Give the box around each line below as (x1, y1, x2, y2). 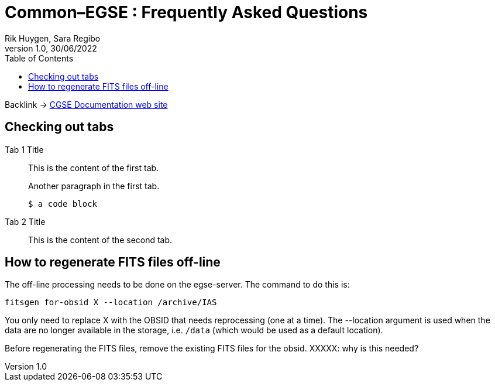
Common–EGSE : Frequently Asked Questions (5, 2, 368, 22)
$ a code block (28, 199, 98, 209)
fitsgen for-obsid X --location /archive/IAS (5, 298, 217, 308)
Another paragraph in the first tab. (28, 180, 160, 191)
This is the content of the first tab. (28, 162, 159, 173)
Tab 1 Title (5, 144, 44, 155)
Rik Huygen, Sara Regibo (5, 33, 101, 43)
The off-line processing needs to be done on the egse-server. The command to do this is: (5, 279, 350, 290)
